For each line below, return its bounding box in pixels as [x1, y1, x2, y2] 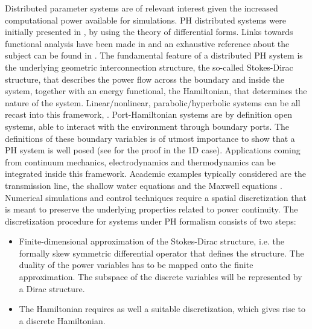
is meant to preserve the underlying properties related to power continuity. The [5, 203, 298, 216]
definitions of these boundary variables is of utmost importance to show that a [5, 132, 295, 144]
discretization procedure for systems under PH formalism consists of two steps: [5, 214, 296, 227]
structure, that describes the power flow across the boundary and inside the [5, 72, 285, 85]
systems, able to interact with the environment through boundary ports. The [5, 120, 290, 132]
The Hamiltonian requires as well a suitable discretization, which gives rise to [19, 302, 306, 315]
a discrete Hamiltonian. [19, 314, 106, 327]
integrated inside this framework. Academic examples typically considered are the [5, 167, 307, 180]
